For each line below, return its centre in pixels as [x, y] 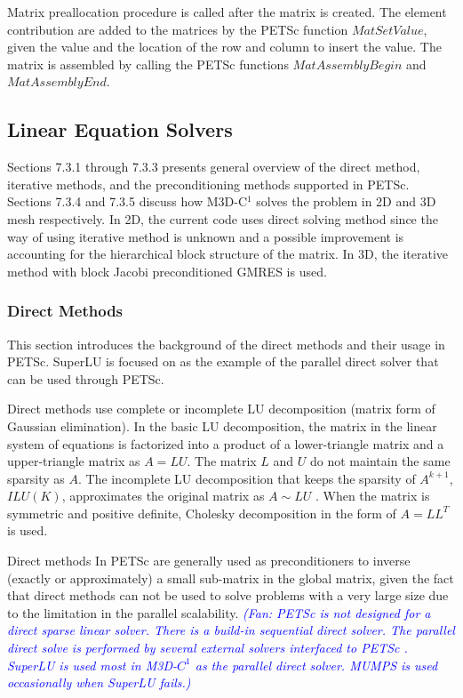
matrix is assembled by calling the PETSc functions [148, 64]
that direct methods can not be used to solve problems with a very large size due [228, 595]
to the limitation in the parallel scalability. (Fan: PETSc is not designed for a [219, 612]
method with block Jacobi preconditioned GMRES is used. [167, 271]
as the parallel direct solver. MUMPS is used [316, 665]
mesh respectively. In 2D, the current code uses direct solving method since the [223, 218]
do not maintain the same [380, 461]
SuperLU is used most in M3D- [92, 665]
